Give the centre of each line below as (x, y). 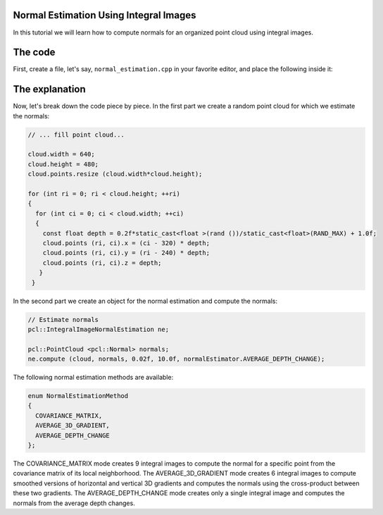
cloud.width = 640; (61, 154)
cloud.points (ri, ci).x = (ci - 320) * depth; (126, 243)
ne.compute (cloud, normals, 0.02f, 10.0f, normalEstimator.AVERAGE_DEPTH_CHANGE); (176, 359)
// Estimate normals (63, 319)
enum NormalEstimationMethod (78, 396)
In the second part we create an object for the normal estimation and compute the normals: (145, 301)
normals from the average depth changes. (74, 503)
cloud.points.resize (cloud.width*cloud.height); (115, 174)
